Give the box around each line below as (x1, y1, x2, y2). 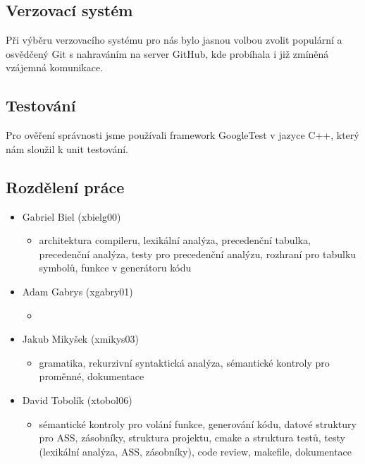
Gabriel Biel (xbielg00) (22, 209, 121, 224)
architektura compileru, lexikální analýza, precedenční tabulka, (39, 233, 311, 248)
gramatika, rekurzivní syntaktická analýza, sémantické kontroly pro (39, 355, 330, 370)
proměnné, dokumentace (39, 369, 144, 384)
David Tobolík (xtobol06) (22, 392, 132, 407)
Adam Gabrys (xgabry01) (22, 283, 133, 298)
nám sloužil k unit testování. (6, 141, 128, 156)
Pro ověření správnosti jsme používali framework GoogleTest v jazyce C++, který (6, 128, 359, 142)
